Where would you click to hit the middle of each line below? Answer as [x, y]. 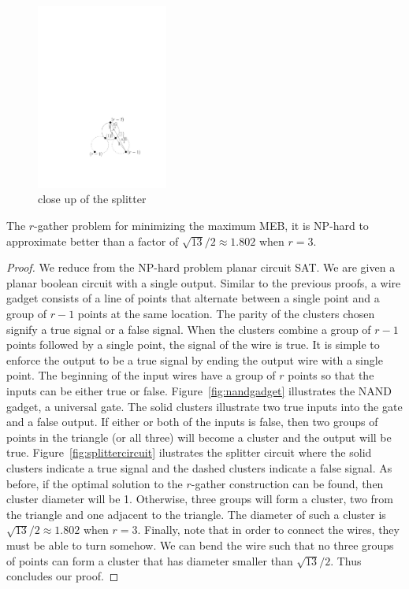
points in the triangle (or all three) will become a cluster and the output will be [199, 437]
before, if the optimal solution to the [95, 483]
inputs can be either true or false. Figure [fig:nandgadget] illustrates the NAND [199, 391]
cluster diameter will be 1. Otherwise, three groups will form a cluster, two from [200, 499]
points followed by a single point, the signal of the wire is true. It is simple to [193, 345]
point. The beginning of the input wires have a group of [141, 375]
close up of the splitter [92, 199]
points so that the [331, 375]
